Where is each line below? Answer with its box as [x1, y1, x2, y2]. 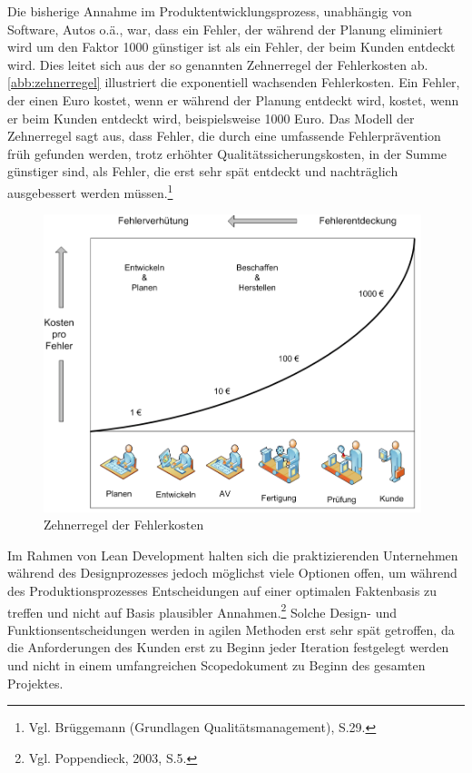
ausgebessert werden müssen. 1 [7, 180, 173, 202]
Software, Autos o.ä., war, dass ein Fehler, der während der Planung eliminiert [7, 19, 444, 38]
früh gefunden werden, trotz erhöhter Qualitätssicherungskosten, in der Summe [7, 144, 447, 163]
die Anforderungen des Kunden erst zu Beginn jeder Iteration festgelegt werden [7, 638, 449, 657]
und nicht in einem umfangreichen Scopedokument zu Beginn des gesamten [7, 656, 426, 675]
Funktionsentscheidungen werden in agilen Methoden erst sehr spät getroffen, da [7, 619, 455, 639]
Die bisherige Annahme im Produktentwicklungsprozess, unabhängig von [7, 2, 412, 20]
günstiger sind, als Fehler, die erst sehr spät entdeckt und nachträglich [7, 162, 398, 181]
